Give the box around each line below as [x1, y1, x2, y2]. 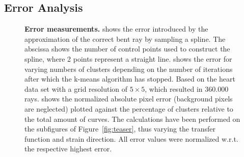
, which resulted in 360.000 [145, 83, 229, 94]
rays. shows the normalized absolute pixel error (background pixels [24, 93, 233, 104]
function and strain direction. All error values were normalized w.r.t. [24, 133, 238, 144]
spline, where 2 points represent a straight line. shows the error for [24, 53, 232, 64]
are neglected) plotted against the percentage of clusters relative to [24, 103, 233, 114]
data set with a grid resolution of [24, 83, 128, 94]
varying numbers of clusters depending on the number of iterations [24, 63, 233, 74]
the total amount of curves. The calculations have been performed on [24, 113, 240, 124]
